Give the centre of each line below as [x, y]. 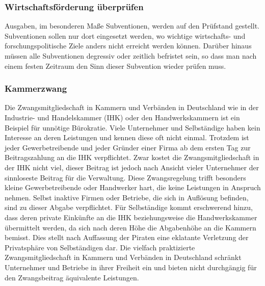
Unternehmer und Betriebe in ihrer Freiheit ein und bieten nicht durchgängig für [131, 267]
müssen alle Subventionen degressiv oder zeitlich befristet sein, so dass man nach [131, 56]
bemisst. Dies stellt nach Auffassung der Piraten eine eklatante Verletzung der [127, 237]
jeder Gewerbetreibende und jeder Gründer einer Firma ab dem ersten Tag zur [128, 147]
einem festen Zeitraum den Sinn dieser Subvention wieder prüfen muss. [115, 66]
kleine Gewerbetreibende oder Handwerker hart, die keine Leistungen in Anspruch [133, 187]
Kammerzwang [36, 88]
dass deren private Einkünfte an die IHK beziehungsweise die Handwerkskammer [131, 217]
